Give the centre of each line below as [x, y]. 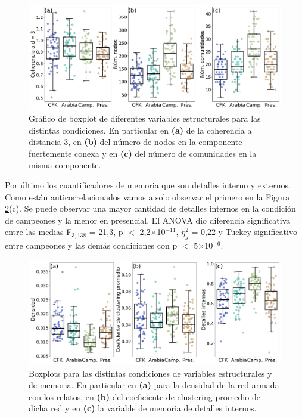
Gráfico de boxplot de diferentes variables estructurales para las [145, 118]
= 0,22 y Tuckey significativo [244, 232]
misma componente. [65, 165]
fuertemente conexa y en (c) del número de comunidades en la [143, 153]
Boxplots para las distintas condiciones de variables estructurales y [150, 373]
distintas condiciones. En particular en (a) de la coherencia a [140, 130]
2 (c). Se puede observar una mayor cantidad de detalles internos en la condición [150, 208]
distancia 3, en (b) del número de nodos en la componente [136, 142]
